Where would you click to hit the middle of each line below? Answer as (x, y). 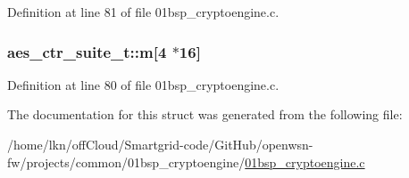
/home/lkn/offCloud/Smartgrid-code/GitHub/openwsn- (160, 144)
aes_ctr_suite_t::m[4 (87, 51)
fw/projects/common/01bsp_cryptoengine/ (126, 162)
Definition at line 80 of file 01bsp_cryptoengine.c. (143, 84)
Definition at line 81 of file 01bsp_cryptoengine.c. (143, 12)
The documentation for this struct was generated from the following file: (205, 114)
